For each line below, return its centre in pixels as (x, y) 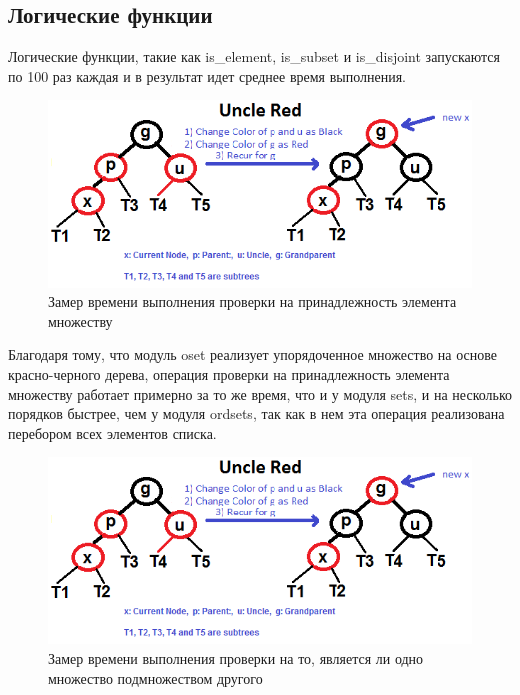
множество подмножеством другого (155, 677)
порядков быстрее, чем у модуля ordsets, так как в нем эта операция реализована (256, 413)
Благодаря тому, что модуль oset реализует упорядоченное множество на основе (252, 354)
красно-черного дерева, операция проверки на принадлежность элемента (229, 373)
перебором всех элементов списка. (112, 432)
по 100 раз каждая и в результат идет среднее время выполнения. (207, 75)
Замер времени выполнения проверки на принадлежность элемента (252, 301)
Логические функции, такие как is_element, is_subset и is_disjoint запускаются (254, 56)
